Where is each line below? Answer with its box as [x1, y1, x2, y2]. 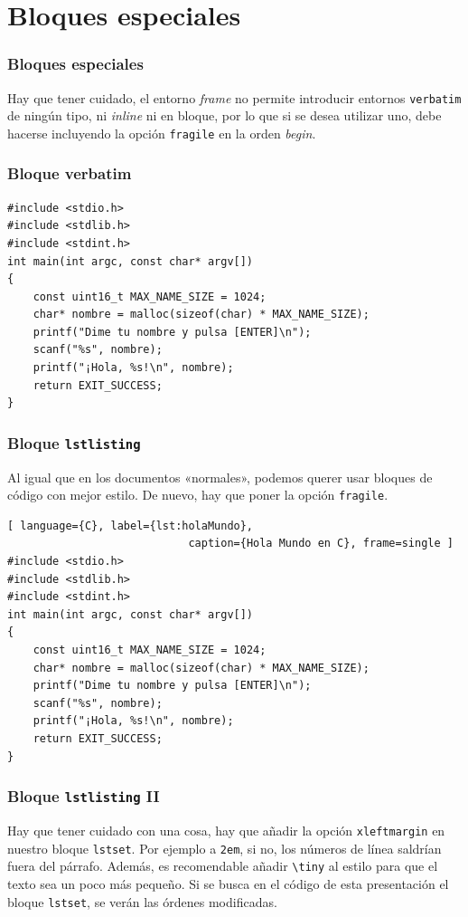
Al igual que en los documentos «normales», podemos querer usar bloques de [7, 467, 433, 486]
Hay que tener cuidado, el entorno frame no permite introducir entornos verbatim [7, 88, 462, 107]
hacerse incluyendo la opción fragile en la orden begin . [7, 123, 316, 142]
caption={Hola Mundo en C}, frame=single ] [188, 537, 454, 550]
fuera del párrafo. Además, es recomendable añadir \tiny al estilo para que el [7, 856, 438, 875]
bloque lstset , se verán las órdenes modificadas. [7, 892, 277, 911]
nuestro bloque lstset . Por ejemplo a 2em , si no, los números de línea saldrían [7, 838, 442, 857]
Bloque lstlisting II [7, 785, 160, 807]
